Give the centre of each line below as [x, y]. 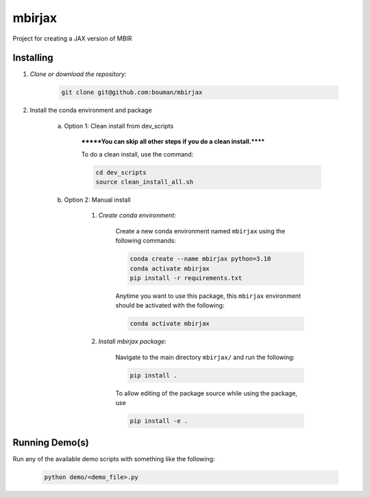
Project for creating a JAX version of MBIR [72, 38]
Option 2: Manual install [97, 200]
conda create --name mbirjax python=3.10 [200, 259]
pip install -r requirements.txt [186, 278]
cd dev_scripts [121, 172]
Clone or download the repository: [78, 74]
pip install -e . [159, 421]
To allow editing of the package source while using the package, [207, 393]
